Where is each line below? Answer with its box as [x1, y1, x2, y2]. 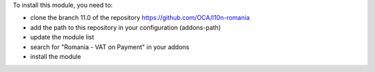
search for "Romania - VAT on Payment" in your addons [30, 42, 190, 51]
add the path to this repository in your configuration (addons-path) [30, 23, 222, 31]
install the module [30, 52, 81, 60]
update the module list [30, 33, 94, 42]
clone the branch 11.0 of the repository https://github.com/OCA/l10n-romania [30, 14, 250, 22]
